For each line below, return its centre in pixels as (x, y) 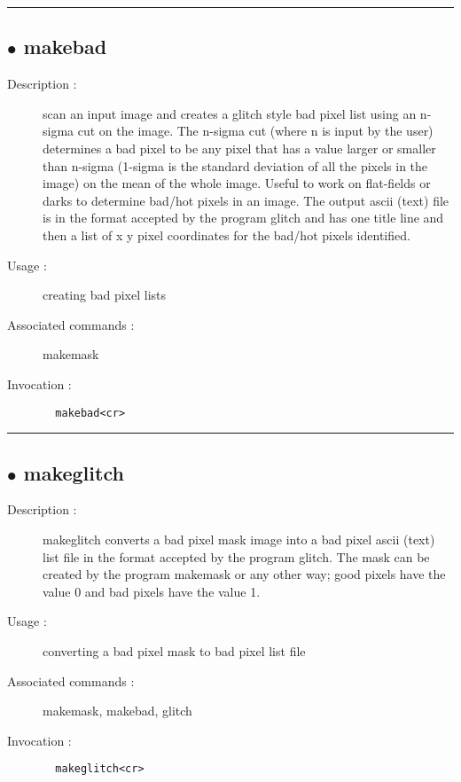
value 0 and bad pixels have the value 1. (152, 591)
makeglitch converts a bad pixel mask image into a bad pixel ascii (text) (239, 539)
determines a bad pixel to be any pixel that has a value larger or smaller (239, 148)
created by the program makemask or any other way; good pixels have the (244, 574)
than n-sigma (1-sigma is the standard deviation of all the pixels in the (235, 165)
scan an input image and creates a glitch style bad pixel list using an (230, 113)
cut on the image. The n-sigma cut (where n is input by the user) (255, 131)
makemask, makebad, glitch (117, 711)
